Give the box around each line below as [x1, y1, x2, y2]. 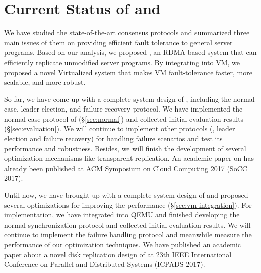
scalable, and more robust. [4, 77, 86, 87]
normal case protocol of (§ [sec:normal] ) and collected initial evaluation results [4, 113, 244, 124]
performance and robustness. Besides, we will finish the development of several [4, 143, 246, 153]
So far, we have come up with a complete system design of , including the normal [4, 93, 255, 104]
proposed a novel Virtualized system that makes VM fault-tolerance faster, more [4, 67, 252, 77]
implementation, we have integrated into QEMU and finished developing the [4, 209, 240, 220]
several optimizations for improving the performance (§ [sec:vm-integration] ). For [4, 199, 252, 210]
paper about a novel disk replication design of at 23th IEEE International [4, 249, 232, 259]
